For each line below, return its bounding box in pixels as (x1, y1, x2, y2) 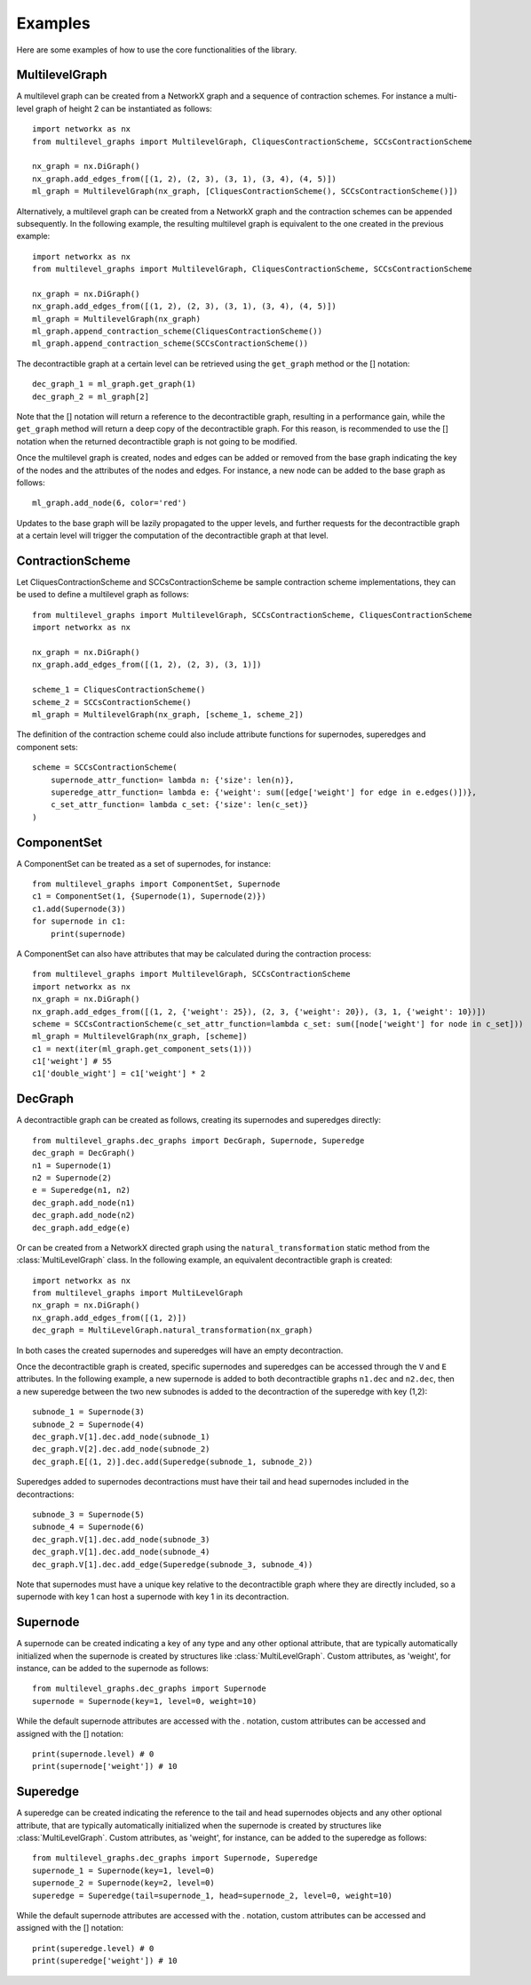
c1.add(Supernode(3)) (32, 903, 126, 914)
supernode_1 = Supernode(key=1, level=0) (32, 1865, 215, 1876)
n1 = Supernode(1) (32, 1160, 113, 1171)
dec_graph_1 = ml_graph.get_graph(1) (32, 379, 197, 389)
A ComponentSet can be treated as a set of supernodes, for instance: (16, 858, 271, 868)
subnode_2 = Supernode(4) (32, 1419, 146, 1429)
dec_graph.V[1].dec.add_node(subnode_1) (32, 1431, 210, 1442)
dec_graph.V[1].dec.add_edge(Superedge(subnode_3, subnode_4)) (32, 1559, 313, 1569)
